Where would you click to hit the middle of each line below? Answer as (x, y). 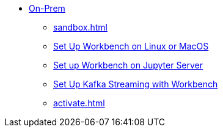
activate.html (79, 103)
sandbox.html (80, 27)
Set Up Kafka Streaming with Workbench (136, 84)
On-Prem (47, 8)
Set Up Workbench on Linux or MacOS (131, 46)
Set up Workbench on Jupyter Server (128, 65)
